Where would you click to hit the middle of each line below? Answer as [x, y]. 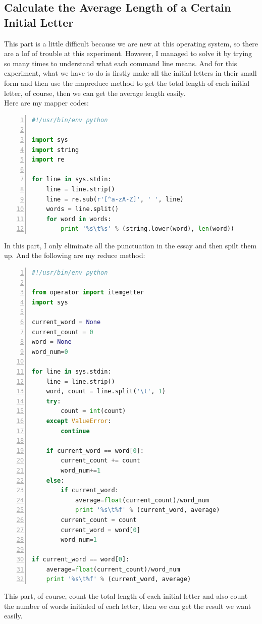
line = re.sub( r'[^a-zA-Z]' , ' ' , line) [115, 199]
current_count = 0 [63, 332]
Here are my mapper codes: [46, 103]
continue [75, 431]
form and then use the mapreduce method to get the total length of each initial [127, 83]
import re [48, 160]
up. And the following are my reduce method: [75, 255]
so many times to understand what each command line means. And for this [121, 63]
